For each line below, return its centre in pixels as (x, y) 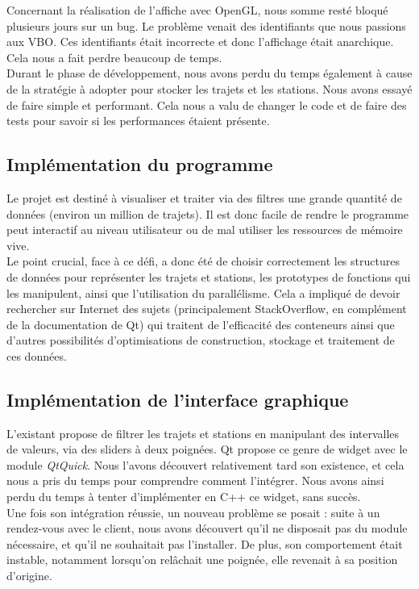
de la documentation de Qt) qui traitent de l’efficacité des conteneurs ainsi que (201, 324)
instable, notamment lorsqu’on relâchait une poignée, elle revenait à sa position (202, 560)
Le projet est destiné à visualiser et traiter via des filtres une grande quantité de (204, 197)
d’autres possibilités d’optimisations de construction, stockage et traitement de (201, 340)
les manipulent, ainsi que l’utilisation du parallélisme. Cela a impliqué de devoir (203, 292)
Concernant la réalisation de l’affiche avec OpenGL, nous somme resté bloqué (197, 10)
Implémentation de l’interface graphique (178, 399)
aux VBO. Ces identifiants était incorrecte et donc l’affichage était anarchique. (200, 42)
